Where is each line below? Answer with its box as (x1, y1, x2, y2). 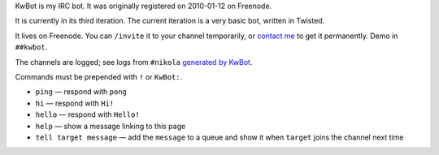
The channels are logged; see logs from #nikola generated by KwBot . (15, 57, 253, 67)
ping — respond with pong (35, 87, 128, 97)
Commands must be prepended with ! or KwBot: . (15, 71, 183, 81)
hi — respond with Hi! (35, 98, 115, 108)
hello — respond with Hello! (35, 110, 140, 119)
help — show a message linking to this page (35, 121, 186, 131)
